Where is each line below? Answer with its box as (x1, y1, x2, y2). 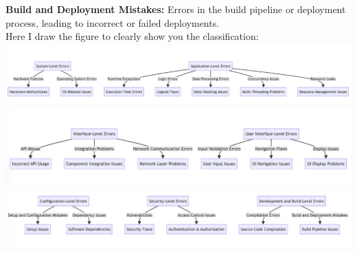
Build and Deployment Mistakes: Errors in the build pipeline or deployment (5, 2, 346, 16)
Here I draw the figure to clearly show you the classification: (5, 29, 259, 43)
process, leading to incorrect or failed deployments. (5, 15, 220, 30)
